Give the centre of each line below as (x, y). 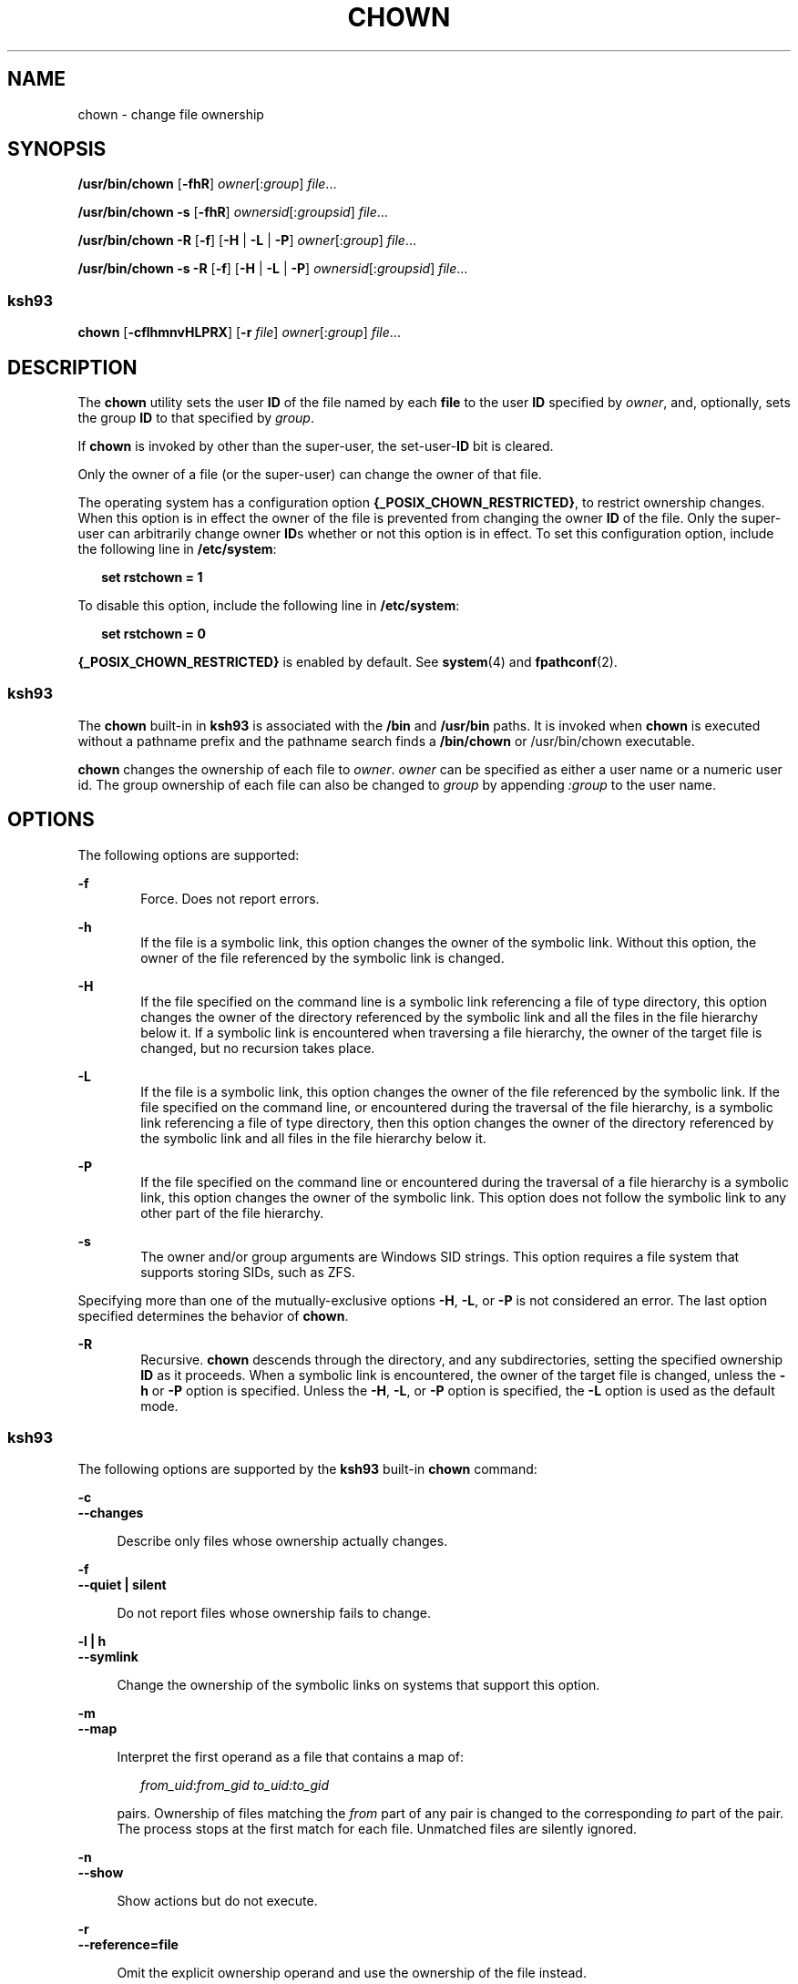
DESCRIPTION (72, 367)
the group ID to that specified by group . (196, 418)
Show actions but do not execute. (217, 1901)
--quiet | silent (122, 1585)
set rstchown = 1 (152, 578)
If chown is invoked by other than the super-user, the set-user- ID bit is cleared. (316, 446)
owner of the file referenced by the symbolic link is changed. (322, 957)
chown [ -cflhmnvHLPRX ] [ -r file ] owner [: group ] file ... (239, 332)
